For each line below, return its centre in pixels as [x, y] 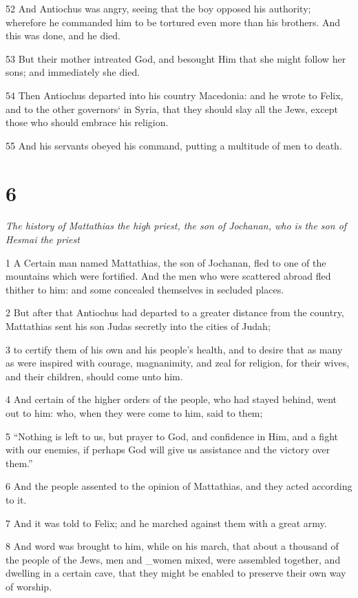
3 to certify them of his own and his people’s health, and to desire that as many [174, 349]
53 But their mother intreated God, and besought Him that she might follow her [176, 58]
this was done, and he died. [63, 35]
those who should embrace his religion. [87, 122]
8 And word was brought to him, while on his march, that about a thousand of [172, 546]
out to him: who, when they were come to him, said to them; [134, 413]
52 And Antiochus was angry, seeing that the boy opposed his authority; [158, 8]
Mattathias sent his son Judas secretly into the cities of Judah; [138, 326]
